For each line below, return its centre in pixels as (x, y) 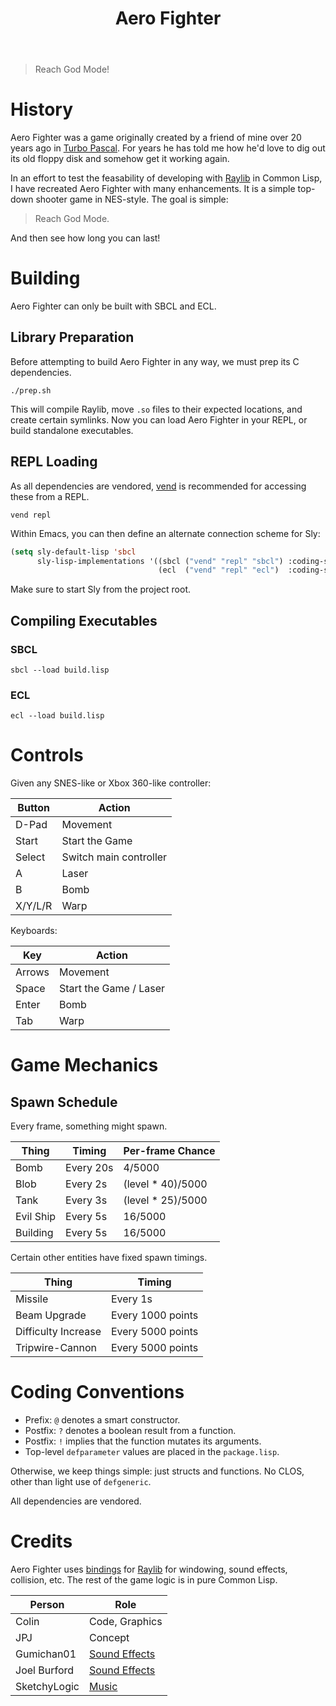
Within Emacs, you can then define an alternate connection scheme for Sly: (165, 533)
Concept (109, 1638)
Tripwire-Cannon (56, 1348)
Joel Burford (45, 1670)
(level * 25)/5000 (165, 1200)
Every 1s (131, 1299)
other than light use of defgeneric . (81, 1482)
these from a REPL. (50, 496)
